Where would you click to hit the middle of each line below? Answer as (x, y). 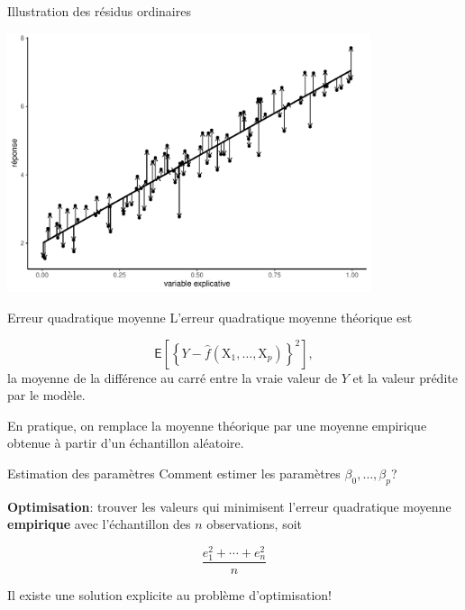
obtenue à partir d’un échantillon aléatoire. (126, 443)
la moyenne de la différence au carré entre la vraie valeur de (173, 377)
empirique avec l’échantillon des (99, 524)
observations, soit (254, 524)
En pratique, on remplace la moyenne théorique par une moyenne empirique (217, 425)
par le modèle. (46, 395)
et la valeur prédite (405, 377)
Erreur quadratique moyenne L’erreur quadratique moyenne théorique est (210, 317)
